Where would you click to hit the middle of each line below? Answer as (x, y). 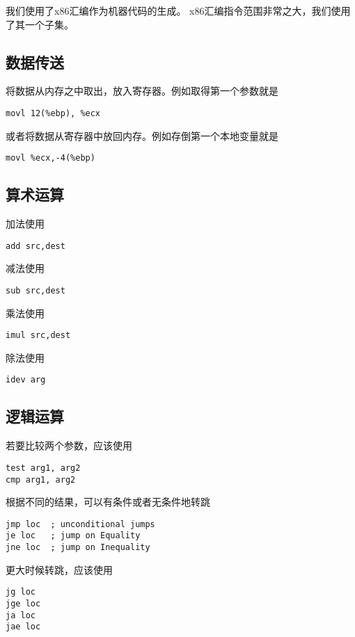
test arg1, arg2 (43, 468)
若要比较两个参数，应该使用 (69, 445)
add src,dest (35, 246)
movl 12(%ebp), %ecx (53, 113)
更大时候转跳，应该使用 (59, 569)
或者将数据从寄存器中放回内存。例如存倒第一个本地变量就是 (142, 135)
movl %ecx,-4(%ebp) (50, 158)
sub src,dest (35, 290)
